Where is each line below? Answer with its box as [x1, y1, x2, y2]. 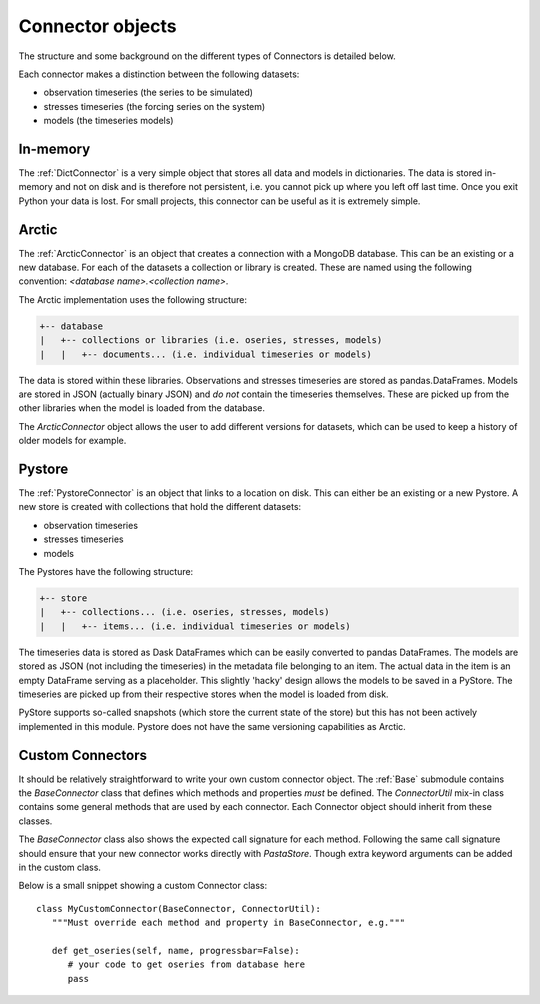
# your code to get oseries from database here [67, 959, 305, 970]
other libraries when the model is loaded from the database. [18, 402, 265, 414]
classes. [18, 815, 53, 827]
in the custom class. [18, 861, 102, 873]
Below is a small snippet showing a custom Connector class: [18, 880, 268, 892]
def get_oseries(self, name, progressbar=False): [51, 945, 300, 956]
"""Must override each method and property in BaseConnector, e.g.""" [51, 917, 406, 929]
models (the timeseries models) [43, 115, 174, 127]
